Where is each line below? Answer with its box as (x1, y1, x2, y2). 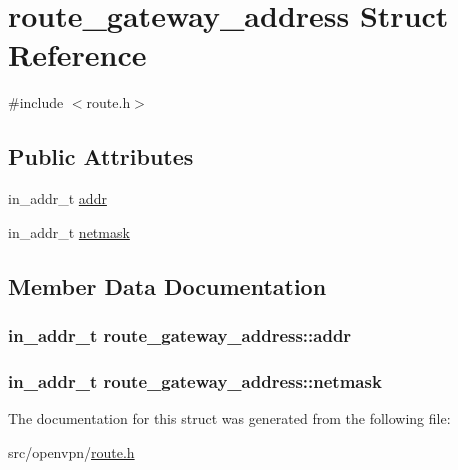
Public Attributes (8, 141, 194, 172)
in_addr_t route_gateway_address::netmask (8, 368, 382, 393)
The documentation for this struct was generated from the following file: (8, 408, 451, 429)
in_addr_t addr (8, 188, 107, 209)
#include (8, 92, 64, 113)
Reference (8, 34, 147, 75)
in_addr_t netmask (8, 221, 130, 242)
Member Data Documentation (8, 270, 327, 301)
